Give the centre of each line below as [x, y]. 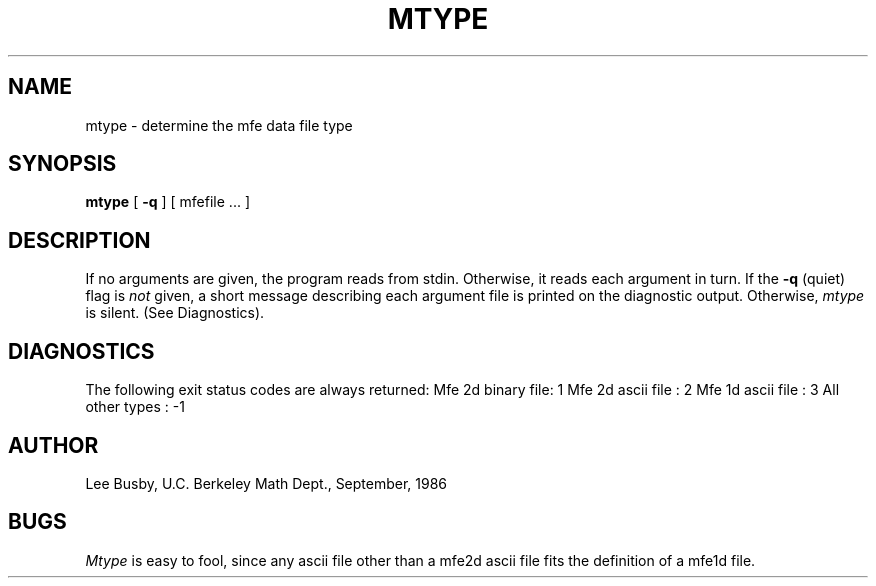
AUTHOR [53, 445]
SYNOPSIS [62, 164]
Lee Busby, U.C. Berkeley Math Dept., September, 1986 [266, 483]
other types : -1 [135, 407]
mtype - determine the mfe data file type [219, 125]
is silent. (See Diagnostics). [175, 313]
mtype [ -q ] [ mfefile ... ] [167, 202]
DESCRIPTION [79, 240]
